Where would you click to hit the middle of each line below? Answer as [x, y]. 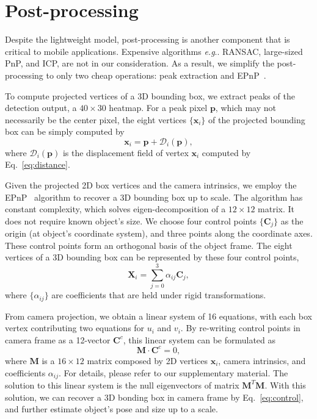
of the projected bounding [257, 119]
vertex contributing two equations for [75, 328]
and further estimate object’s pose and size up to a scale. [111, 409]
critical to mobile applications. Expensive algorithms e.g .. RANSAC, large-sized [154, 51]
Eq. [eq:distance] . [38, 164]
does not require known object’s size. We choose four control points [131, 220]
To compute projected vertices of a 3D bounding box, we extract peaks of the [150, 95]
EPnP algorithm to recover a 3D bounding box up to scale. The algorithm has [154, 197]
